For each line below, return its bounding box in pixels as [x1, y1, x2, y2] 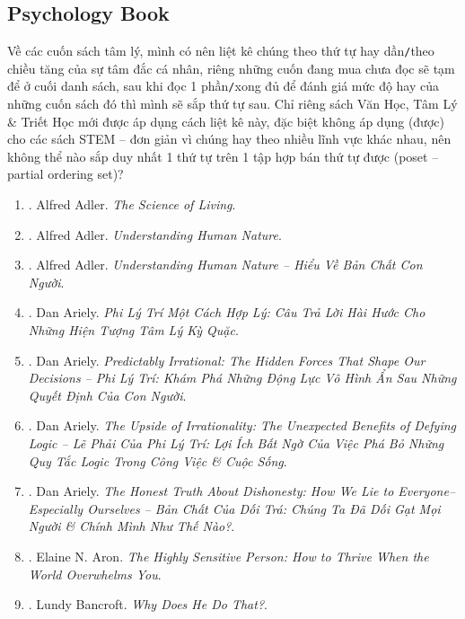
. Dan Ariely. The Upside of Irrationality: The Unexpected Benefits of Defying [28, 416, 456, 435]
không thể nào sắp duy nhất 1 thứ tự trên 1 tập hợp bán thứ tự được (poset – [7, 146, 439, 165]
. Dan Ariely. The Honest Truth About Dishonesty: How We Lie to [28, 482, 394, 500]
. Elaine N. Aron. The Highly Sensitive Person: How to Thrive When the [28, 546, 429, 565]
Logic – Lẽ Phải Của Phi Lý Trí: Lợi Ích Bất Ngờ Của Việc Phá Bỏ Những [28, 434, 444, 453]
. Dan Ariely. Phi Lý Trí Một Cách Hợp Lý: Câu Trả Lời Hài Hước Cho [28, 303, 426, 322]
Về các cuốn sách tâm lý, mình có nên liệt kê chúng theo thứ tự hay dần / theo [7, 41, 434, 60]
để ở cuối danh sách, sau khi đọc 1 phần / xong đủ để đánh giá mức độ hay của [7, 76, 440, 95]
